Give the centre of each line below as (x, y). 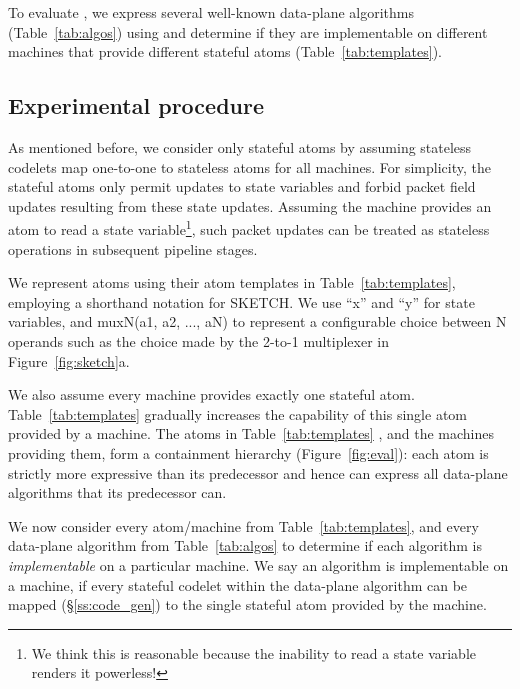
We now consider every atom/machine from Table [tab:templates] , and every (243, 525)
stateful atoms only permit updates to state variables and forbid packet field (242, 186)
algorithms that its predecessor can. (117, 492)
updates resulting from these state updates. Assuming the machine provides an (250, 205)
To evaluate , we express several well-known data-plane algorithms (211, 12)
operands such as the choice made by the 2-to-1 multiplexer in (198, 340)
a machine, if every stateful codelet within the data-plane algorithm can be (238, 584)
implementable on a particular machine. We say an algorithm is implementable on (258, 564)
